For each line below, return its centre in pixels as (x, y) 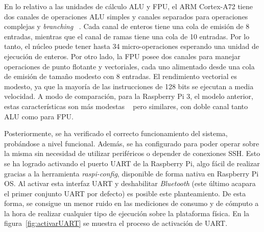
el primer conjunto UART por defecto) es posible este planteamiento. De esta (125, 193)
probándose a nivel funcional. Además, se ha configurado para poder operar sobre (132, 143)
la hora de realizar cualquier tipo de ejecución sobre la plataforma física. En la (127, 213)
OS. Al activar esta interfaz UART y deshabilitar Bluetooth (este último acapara (130, 183)
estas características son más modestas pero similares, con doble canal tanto (126, 106)
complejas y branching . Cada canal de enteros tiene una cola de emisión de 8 (127, 26)
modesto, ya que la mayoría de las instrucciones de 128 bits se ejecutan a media (129, 86)
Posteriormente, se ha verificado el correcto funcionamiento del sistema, (116, 133)
